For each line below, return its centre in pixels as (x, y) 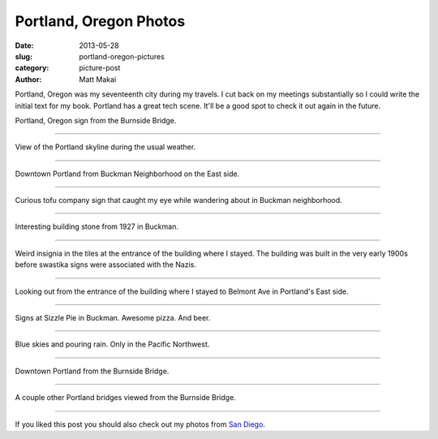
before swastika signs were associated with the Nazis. (106, 265)
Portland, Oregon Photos (100, 21)
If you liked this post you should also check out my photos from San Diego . (140, 424)
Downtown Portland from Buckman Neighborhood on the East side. (127, 174)
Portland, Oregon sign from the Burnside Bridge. (96, 120)
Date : (24, 45)
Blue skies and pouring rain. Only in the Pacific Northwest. (112, 344)
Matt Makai (98, 79)
